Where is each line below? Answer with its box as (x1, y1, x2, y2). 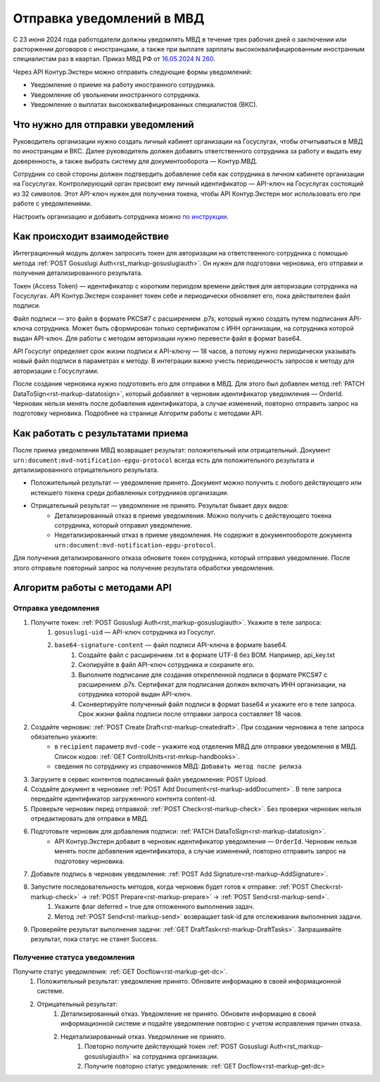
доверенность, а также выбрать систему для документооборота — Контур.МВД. (13, 157, 258, 165)
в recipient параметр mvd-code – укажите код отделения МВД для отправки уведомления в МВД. (54, 742, 358, 751)
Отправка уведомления (13, 604, 100, 613)
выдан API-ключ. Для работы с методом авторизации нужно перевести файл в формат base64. (13, 334, 302, 343)
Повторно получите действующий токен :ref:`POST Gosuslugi (84, 1042, 269, 1051)
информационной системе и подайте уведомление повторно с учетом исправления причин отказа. (61, 1019, 362, 1028)
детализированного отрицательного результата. (13, 465, 159, 474)
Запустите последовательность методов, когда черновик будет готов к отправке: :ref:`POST (30, 883, 310, 891)
